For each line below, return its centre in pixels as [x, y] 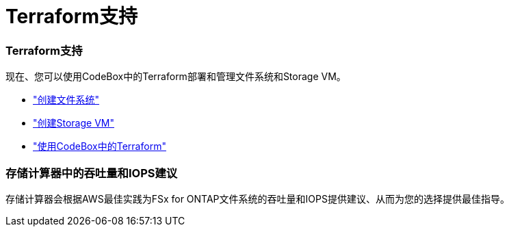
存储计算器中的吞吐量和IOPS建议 [92, 173]
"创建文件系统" [66, 100]
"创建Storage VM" [74, 123]
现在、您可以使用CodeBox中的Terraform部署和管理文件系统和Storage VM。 [176, 77]
